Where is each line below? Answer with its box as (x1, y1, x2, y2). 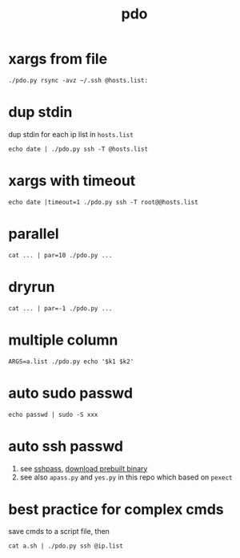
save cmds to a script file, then (8, 527, 110, 536)
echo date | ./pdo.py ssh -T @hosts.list (8, 145, 149, 153)
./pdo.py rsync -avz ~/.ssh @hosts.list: (8, 76, 149, 84)
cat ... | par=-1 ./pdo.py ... (8, 304, 113, 313)
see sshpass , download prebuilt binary (19, 463, 148, 473)
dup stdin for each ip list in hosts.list (8, 129, 134, 139)
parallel (8, 225, 59, 243)
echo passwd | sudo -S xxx (8, 410, 98, 418)
